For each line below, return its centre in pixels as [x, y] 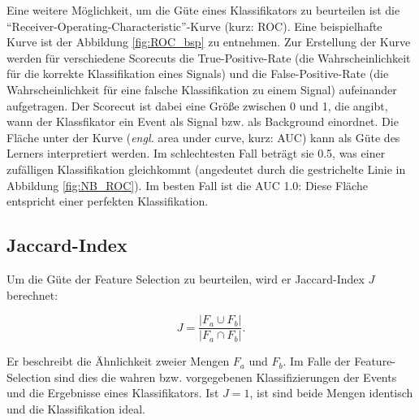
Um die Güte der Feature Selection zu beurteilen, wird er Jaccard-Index [186, 278]
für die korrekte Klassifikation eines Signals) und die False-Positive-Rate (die [198, 74]
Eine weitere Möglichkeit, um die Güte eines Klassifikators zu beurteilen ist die [203, 10]
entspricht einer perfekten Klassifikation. [108, 201]
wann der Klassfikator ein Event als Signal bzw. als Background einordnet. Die [203, 121]
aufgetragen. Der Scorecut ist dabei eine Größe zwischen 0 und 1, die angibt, [197, 105]
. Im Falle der [317, 361]
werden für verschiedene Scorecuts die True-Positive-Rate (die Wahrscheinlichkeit [209, 57]
